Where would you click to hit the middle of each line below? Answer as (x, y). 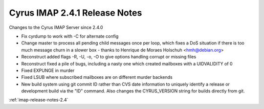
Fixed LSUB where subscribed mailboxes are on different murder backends (97, 77)
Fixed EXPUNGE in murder (48, 70)
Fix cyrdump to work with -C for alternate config (70, 36)
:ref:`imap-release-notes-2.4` (39, 100)
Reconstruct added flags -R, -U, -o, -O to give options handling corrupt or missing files (109, 57)
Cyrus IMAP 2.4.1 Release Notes (76, 13)
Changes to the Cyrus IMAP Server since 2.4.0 (56, 27)
